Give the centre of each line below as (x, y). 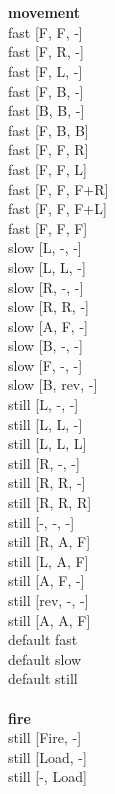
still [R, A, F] (49, 541)
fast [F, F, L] (47, 168)
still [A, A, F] (49, 619)
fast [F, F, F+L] (57, 208)
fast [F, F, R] (48, 149)
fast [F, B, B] (48, 129)
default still (43, 678)
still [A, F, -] (46, 580)
